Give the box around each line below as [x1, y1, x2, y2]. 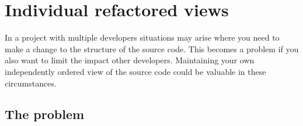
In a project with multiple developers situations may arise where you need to [5, 31, 280, 44]
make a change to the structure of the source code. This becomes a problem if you [5, 42, 299, 55]
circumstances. [5, 77, 57, 89]
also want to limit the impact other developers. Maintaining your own [5, 54, 255, 66]
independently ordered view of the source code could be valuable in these [5, 65, 266, 77]
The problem [5, 105, 85, 123]
